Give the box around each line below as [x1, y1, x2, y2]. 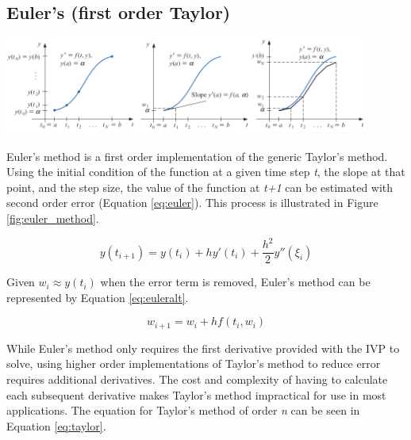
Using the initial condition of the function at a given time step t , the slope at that [6, 163, 405, 180]
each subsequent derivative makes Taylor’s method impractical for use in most [6, 386, 386, 403]
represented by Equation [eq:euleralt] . [6, 289, 189, 305]
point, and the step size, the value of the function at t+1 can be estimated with [6, 178, 394, 195]
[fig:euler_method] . [6, 210, 99, 227]
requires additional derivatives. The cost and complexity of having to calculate [6, 371, 388, 388]
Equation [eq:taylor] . [6, 417, 106, 434]
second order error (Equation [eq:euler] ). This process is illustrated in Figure [6, 194, 378, 211]
